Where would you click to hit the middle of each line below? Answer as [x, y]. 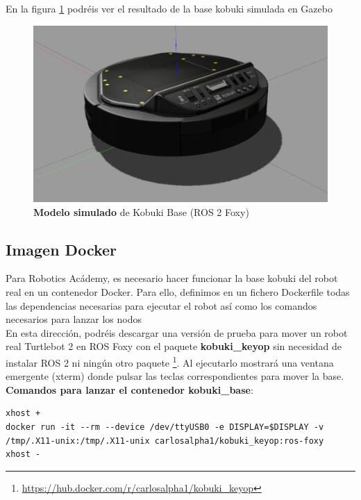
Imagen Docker [61, 249]
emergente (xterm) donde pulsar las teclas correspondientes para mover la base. [175, 376]
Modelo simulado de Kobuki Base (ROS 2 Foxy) [141, 211]
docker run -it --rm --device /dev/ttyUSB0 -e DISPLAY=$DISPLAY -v [165, 427]
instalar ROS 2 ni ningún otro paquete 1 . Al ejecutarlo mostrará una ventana [170, 361]
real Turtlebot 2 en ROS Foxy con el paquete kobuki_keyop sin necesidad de [174, 346]
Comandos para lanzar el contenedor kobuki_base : [129, 389]
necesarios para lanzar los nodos [74, 319]
